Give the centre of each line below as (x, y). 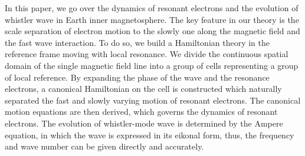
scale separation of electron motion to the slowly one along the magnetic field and (152, 31)
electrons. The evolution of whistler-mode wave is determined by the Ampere (144, 123)
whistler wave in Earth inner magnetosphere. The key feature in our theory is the (152, 19)
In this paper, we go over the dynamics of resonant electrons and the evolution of (152, 8)
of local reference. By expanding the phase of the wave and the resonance (137, 77)
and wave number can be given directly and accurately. (104, 146)
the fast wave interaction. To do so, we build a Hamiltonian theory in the (137, 42)
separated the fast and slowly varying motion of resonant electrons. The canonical (153, 100)
